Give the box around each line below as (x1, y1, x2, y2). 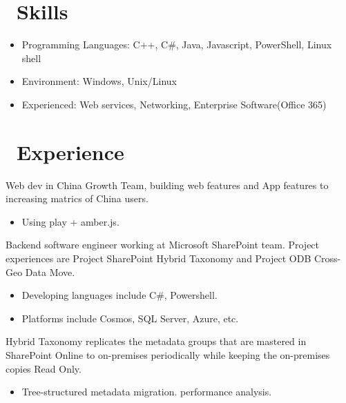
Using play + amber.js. (21, 214, 119, 228)
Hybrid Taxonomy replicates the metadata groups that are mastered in (6, 334, 307, 348)
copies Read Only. (6, 361, 81, 375)
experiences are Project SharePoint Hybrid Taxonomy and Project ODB (6, 251, 311, 265)
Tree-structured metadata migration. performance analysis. (21, 384, 272, 399)
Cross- (314, 251, 341, 265)
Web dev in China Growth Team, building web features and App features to (6, 177, 329, 192)
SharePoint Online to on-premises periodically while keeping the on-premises (6, 347, 330, 362)
